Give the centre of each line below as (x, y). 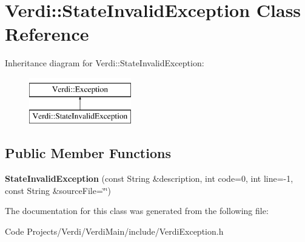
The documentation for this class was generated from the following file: (137, 211)
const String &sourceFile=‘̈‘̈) (58, 190)
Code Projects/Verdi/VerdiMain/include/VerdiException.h (114, 231)
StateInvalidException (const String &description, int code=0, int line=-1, (149, 178)
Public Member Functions (88, 153)
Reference (47, 34)
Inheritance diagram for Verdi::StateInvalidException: (105, 63)
